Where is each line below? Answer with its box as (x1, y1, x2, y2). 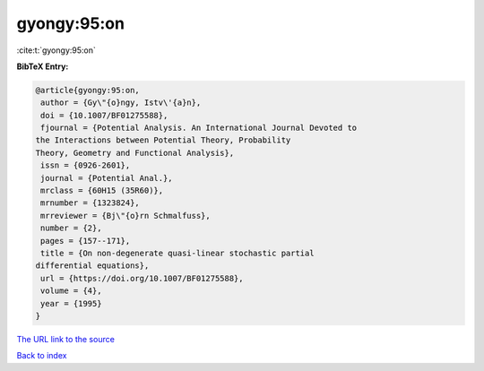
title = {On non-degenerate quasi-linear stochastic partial (40, 248, 315, 258)
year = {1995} (40, 298, 102, 308)
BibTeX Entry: (16, 61, 69, 72)
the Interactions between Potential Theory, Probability (35, 135, 291, 145)
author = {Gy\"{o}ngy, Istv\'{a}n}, (40, 98, 202, 108)
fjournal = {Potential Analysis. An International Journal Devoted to (40, 123, 358, 134)
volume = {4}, (40, 286, 102, 296)
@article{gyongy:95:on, (35, 85, 141, 95)
